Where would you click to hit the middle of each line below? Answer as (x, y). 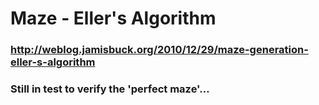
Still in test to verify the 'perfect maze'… (110, 89)
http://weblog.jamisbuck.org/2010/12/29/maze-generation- (159, 50)
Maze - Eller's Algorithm (113, 18)
